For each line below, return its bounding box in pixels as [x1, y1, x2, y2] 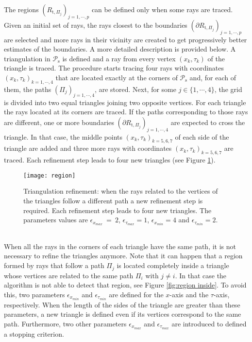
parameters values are [23, 215, 88, 225]
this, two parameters [4, 289, 65, 299]
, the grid [214, 84, 242, 94]
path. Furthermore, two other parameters [4, 318, 127, 328]
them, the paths [4, 84, 51, 94]
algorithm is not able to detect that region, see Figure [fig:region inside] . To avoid [4, 280, 247, 290]
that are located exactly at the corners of [55, 72, 178, 82]
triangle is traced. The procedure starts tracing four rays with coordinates [4, 63, 224, 73]
